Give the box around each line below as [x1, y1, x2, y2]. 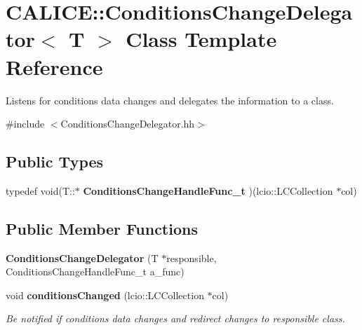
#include [6, 116, 45, 131]
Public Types [6, 151, 104, 172]
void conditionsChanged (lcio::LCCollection [6, 287, 204, 302]
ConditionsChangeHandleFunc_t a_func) [6, 264, 185, 279]
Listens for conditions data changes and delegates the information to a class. [6, 92, 334, 107]
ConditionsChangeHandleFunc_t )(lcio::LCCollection [83, 183, 333, 198]
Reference [6, 52, 103, 81]
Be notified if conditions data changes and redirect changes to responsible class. [6, 311, 345, 326]
